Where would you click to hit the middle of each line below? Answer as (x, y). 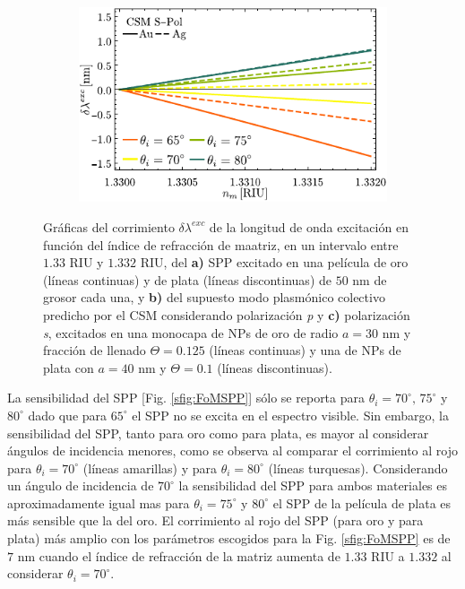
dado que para (68, 415)
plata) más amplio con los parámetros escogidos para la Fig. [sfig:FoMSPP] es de (229, 538)
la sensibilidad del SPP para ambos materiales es (313, 485)
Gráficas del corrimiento (109, 226)
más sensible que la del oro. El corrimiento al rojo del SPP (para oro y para (215, 520)
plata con (69, 367)
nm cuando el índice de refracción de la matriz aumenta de (179, 555)
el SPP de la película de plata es (362, 502)
